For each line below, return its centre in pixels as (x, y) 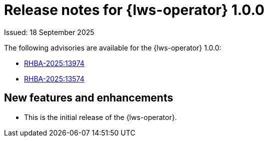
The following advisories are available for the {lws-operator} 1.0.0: (113, 47)
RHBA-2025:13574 (54, 78)
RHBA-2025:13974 (54, 63)
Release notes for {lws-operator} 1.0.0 (134, 10)
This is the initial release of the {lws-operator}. (100, 117)
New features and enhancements (89, 98)
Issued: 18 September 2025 (49, 32)
